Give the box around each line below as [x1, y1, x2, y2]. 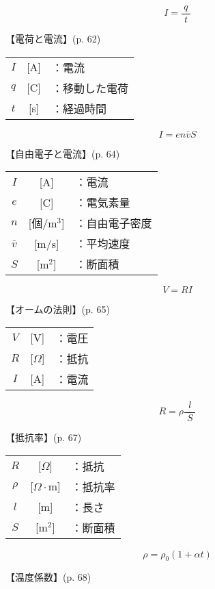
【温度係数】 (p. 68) [5, 570, 91, 584]
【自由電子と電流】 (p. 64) [5, 146, 120, 160]
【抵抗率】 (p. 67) [5, 429, 82, 444]
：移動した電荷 [52, 79, 129, 96]
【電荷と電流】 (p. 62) [5, 32, 101, 46]
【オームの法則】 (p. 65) [5, 302, 110, 316]
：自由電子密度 [75, 215, 152, 231]
